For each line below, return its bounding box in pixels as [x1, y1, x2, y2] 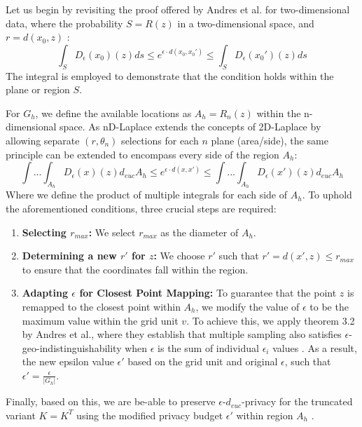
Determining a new [22, 248, 117, 263]
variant [6, 407, 36, 422]
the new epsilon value [22, 354, 114, 369]
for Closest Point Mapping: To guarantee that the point [79, 285, 337, 300]
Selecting [22, 224, 67, 239]
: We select [88, 224, 136, 239]
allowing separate [6, 133, 80, 147]
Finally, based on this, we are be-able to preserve [6, 394, 216, 409]
